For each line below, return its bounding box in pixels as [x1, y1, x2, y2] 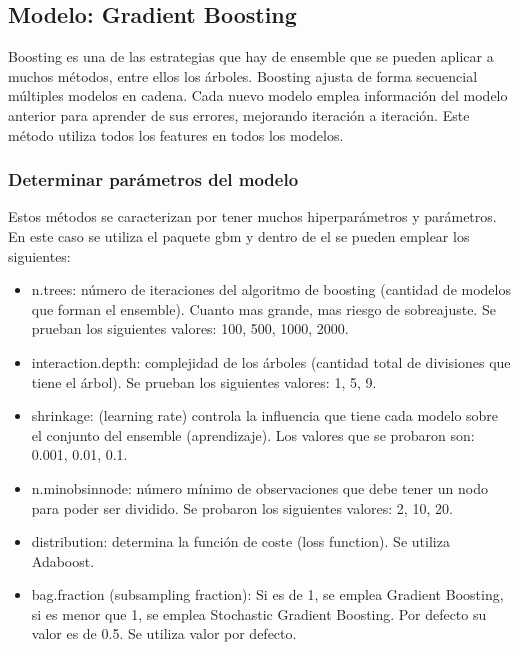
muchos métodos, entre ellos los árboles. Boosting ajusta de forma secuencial [8, 65, 478, 86]
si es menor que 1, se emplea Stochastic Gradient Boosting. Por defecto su [31, 603, 487, 624]
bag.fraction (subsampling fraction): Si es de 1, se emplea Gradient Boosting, [31, 584, 504, 605]
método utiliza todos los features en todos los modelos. [8, 124, 344, 145]
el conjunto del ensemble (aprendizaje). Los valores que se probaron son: [31, 424, 475, 445]
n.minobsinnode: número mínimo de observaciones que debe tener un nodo [31, 477, 488, 498]
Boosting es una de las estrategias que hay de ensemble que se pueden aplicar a [8, 46, 494, 67]
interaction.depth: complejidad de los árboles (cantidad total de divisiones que [31, 351, 511, 372]
